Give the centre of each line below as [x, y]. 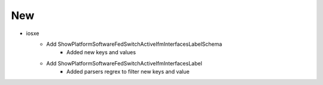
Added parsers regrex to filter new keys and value [128, 72]
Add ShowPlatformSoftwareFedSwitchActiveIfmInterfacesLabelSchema [134, 44]
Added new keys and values [101, 52]
